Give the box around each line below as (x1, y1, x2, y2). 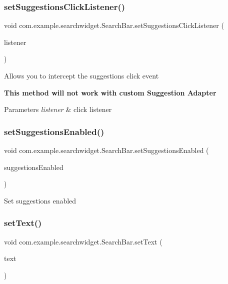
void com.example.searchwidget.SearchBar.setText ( (4, 236, 162, 246)
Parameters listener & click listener (4, 104, 112, 114)
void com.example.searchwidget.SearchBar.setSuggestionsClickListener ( (4, 20, 224, 30)
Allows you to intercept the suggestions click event (4, 70, 159, 80)
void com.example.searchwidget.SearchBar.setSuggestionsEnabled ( (4, 145, 209, 155)
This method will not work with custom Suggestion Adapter (4, 87, 216, 97)
